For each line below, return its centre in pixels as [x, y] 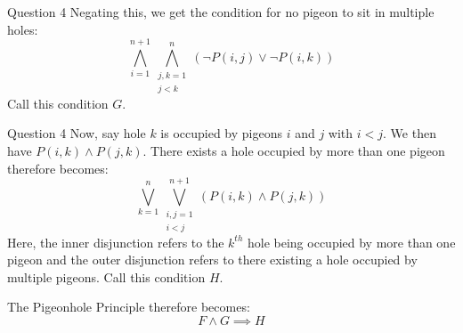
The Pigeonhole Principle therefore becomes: [129, 307]
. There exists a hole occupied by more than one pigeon [294, 150]
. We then [410, 133]
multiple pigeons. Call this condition [106, 276]
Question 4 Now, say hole [77, 133]
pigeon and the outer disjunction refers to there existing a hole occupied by [212, 260]
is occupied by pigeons [221, 133]
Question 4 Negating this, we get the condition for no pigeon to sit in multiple [221, 12]
